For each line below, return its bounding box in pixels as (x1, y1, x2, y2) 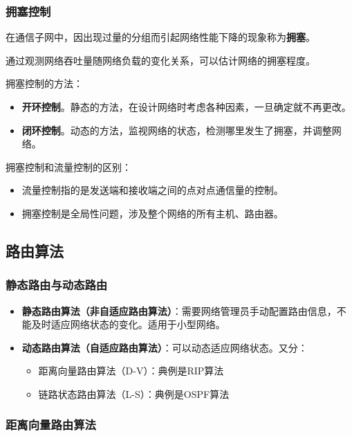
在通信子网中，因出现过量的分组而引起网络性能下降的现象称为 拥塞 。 (6, 30, 315, 44)
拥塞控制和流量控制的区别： (6, 159, 131, 174)
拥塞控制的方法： (6, 76, 83, 91)
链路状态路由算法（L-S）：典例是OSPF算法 (38, 386, 230, 401)
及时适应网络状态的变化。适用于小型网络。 (31, 317, 225, 331)
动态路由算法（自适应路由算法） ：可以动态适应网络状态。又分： (21, 340, 308, 354)
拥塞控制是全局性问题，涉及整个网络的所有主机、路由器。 (21, 206, 284, 220)
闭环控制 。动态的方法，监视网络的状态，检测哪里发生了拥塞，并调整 (21, 122, 332, 137)
